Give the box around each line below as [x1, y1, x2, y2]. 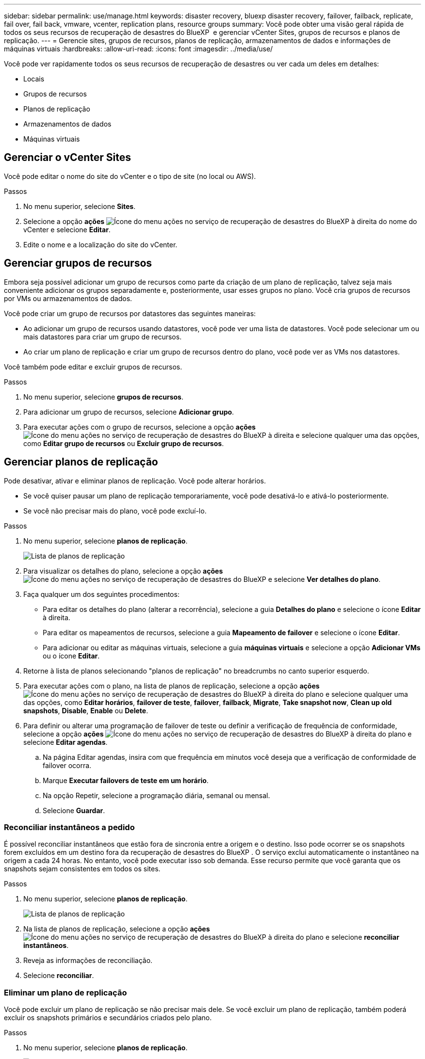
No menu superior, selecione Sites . [23, 202, 136, 210]
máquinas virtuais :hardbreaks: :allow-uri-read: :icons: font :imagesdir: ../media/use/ [4, 45, 273, 53]
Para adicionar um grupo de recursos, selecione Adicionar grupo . [23, 407, 234, 416]
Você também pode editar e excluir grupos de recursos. [4, 362, 182, 371]
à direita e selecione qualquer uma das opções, [268, 431, 420, 439]
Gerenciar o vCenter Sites [4, 151, 131, 164]
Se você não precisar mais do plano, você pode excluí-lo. [23, 506, 207, 515]
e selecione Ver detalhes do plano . [268, 575, 381, 583]
